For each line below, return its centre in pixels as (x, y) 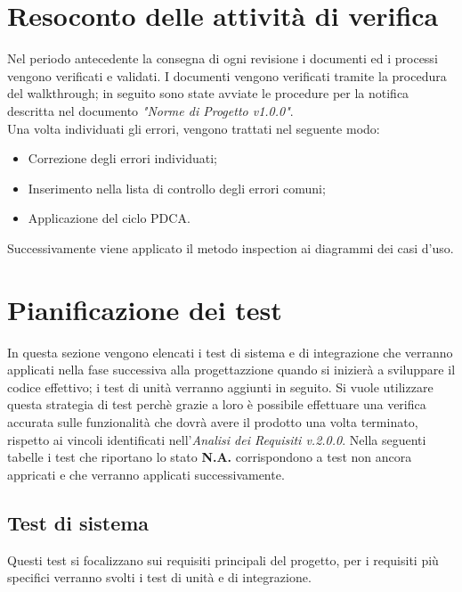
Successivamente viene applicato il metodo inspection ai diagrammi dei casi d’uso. (231, 247)
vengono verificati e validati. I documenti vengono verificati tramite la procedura (227, 75)
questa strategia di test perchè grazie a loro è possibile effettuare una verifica (217, 404)
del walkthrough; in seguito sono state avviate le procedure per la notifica (208, 93)
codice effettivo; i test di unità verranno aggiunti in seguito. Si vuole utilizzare (220, 386)
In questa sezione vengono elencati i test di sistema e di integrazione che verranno (230, 352)
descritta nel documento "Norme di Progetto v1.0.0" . (150, 110)
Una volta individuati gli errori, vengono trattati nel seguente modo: (194, 128)
